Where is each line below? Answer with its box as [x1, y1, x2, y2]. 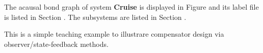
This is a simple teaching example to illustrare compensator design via [4, 29, 224, 39]
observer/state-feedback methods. [4, 38, 109, 49]
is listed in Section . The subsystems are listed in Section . [4, 11, 187, 22]
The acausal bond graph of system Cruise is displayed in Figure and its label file [4, 2, 259, 12]
